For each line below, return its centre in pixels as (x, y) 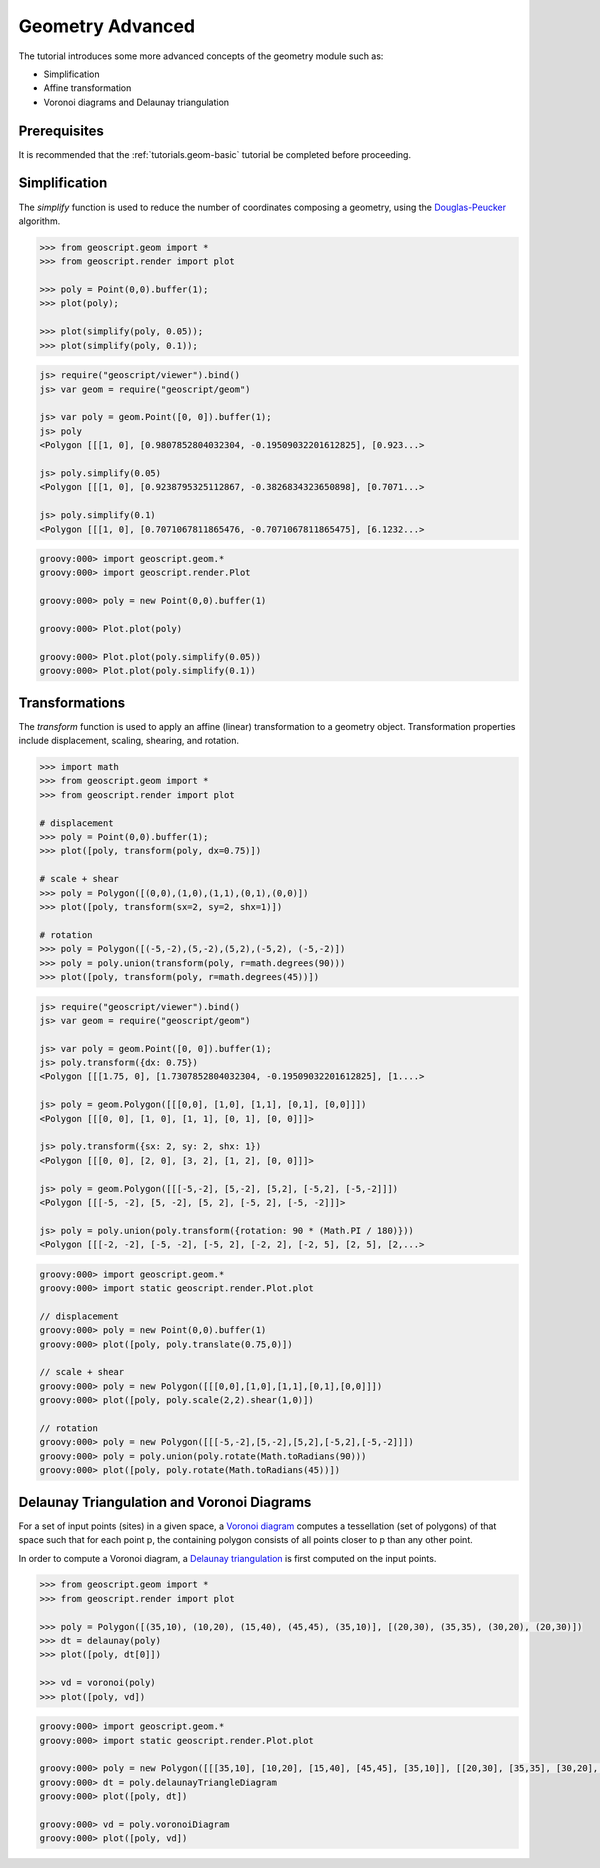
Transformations (72, 702)
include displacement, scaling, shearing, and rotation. (129, 741)
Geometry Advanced (106, 26)
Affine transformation (87, 88)
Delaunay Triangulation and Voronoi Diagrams (165, 1501)
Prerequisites (61, 130)
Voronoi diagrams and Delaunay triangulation (136, 102)
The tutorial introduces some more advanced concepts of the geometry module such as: (201, 56)
